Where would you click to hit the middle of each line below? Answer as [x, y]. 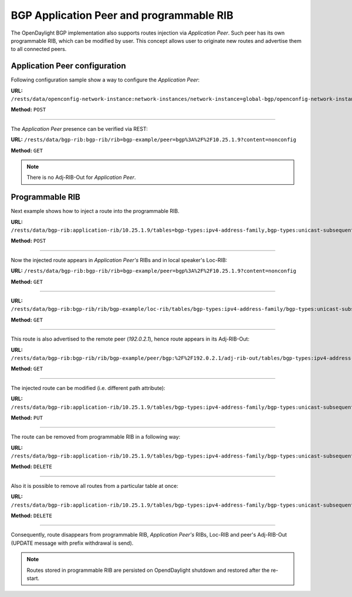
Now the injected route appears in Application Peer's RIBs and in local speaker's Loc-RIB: [119, 260]
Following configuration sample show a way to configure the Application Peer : [105, 80]
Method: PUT [27, 418]
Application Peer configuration [68, 66]
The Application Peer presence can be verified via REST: [79, 128]
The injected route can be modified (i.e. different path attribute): [88, 388]
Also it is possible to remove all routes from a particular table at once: [95, 486]
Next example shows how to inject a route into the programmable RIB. [95, 211]
